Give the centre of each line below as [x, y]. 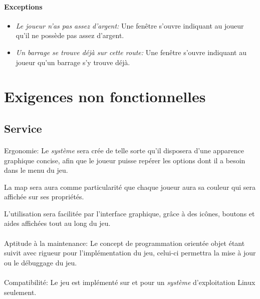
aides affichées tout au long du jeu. [57, 223]
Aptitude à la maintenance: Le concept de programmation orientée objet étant [124, 243]
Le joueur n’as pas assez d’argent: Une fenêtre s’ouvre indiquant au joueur [130, 25]
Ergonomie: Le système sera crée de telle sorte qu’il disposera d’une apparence [124, 150]
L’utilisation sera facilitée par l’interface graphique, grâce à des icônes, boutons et [129, 213]
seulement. [20, 292]
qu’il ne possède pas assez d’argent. [70, 35]
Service [23, 128]
